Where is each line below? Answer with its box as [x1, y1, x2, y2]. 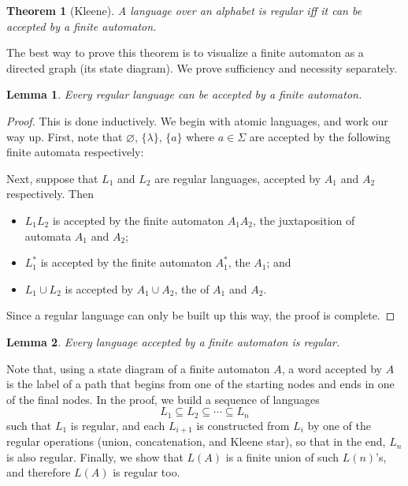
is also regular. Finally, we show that [6, 448, 184, 465]
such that [6, 417, 52, 433]
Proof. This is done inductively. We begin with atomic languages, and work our [6, 112, 388, 129]
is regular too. [113, 464, 180, 480]
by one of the [307, 417, 371, 433]
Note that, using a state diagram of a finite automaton [6, 360, 270, 376]
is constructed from [196, 417, 290, 433]
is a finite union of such [225, 448, 339, 465]
